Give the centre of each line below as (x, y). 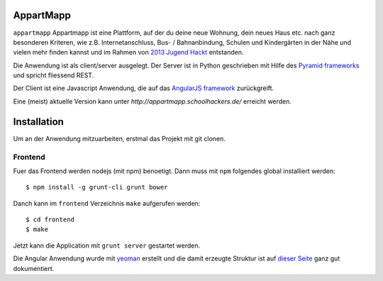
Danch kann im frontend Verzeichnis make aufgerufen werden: (107, 203)
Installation (38, 122)
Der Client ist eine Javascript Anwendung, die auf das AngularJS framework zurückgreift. (144, 88)
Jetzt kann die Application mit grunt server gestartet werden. (107, 246)
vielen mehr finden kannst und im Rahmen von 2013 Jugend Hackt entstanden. (128, 53)
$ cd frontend (50, 220)
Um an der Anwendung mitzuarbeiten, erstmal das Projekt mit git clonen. (120, 138)
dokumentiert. (34, 268)
